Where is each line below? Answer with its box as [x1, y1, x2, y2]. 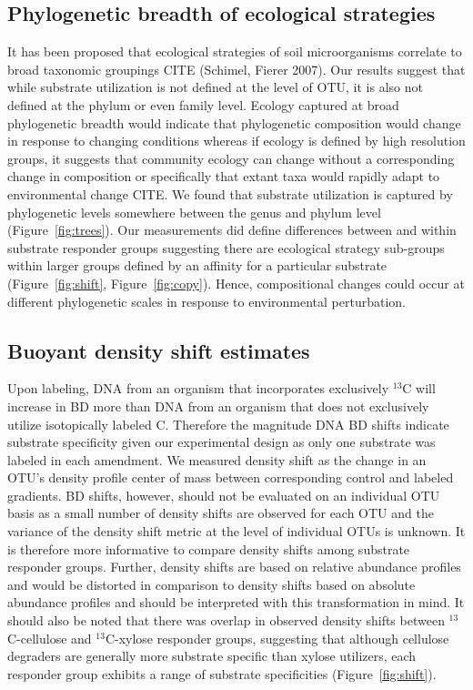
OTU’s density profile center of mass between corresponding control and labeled [7, 468, 454, 487]
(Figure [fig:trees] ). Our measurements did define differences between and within [7, 220, 457, 239]
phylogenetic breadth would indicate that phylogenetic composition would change [7, 113, 461, 132]
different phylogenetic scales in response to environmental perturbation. [7, 291, 407, 310]
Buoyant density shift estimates [7, 336, 310, 364]
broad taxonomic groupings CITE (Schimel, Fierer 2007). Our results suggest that [7, 59, 466, 78]
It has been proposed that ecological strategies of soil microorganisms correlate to [7, 42, 462, 61]
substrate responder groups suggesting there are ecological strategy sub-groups [7, 238, 445, 257]
